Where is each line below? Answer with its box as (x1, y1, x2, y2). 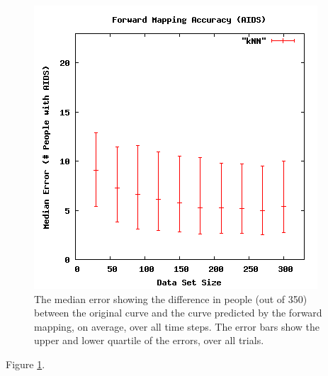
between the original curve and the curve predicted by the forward (34, 305, 322, 320)
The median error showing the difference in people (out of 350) (34, 291, 307, 306)
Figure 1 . (6, 356, 45, 371)
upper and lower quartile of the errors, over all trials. (34, 333, 264, 348)
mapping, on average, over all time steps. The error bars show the (34, 319, 320, 334)
